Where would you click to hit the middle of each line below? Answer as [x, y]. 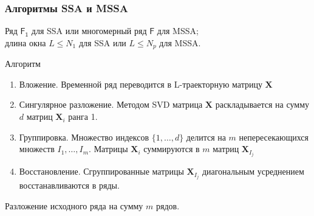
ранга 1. [83, 117]
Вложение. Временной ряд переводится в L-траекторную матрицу [141, 84]
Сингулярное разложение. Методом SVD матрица [111, 104]
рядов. [168, 206]
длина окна [26, 42]
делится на [206, 137]
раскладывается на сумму [262, 104]
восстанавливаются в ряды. [69, 185]
